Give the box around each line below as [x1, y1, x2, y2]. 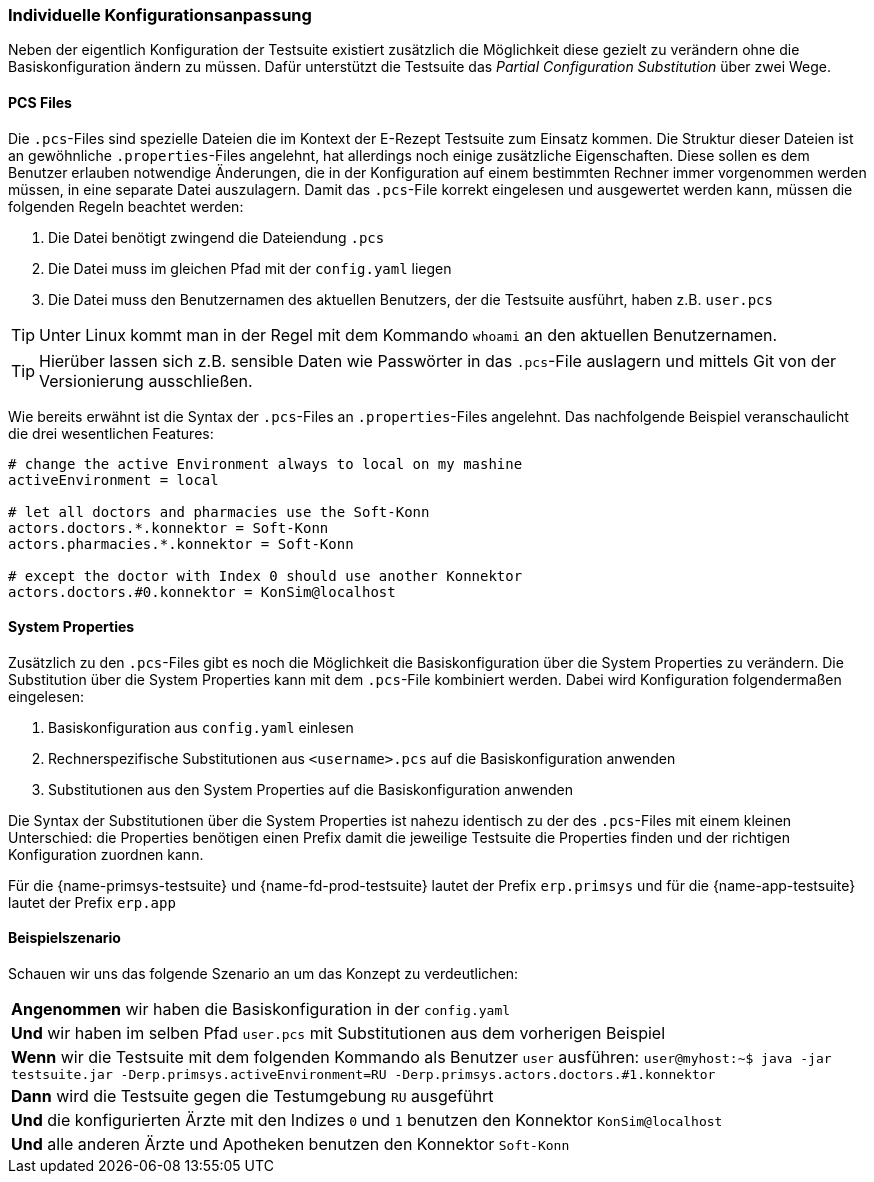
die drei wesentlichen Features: [8, 424, 214, 442]
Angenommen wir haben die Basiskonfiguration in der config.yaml [11, 999, 511, 1020]
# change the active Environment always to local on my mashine [8, 455, 523, 472]
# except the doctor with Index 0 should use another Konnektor [8, 567, 523, 584]
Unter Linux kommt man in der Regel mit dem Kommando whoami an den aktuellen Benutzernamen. [39, 324, 778, 345]
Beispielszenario [8, 929, 121, 947]
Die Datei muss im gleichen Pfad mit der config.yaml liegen [48, 259, 452, 277]
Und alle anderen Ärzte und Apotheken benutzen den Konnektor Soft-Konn [11, 1134, 570, 1155]
